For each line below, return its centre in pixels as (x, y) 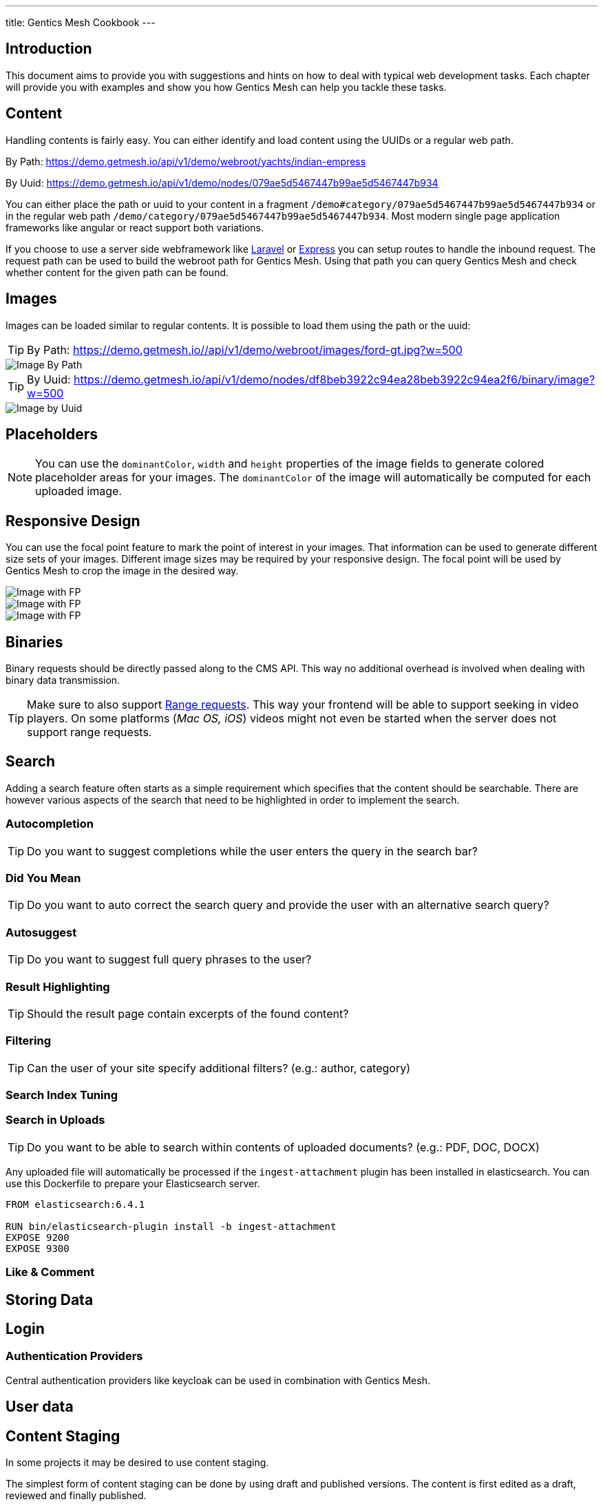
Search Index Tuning (62, 1095)
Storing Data (50, 1299)
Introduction (49, 49)
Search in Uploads (55, 1120)
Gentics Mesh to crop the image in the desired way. (122, 571)
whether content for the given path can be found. (117, 272)
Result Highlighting (58, 986)
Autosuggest (41, 932)
